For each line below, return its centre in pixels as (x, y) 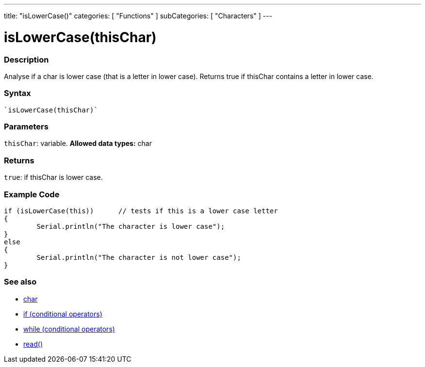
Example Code (32, 194)
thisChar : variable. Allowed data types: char (78, 144)
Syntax (17, 93)
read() (33, 344)
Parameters (26, 127)
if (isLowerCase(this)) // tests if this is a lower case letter (141, 211)
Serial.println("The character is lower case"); (131, 226)
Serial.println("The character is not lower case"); (139, 257)
